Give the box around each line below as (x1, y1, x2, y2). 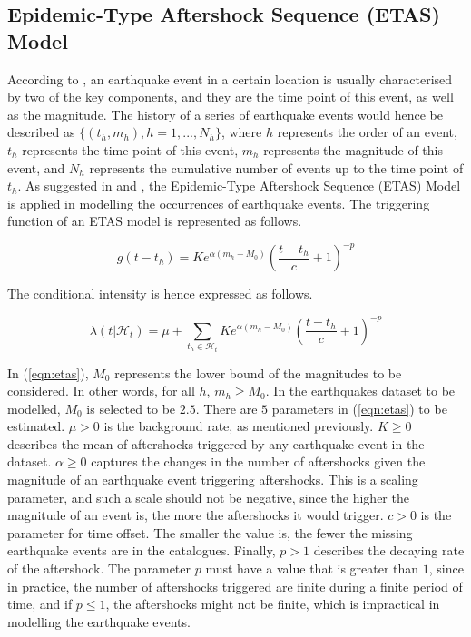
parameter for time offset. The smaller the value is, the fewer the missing (7, 523, 413, 542)
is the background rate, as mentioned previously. (103, 416, 374, 436)
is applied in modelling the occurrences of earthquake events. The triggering (7, 193, 430, 212)
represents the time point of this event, (22, 140, 239, 159)
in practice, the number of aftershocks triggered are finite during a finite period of (7, 576, 463, 595)
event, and (7, 158, 65, 177)
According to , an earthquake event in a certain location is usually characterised (7, 69, 453, 88)
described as (7, 122, 75, 142)
